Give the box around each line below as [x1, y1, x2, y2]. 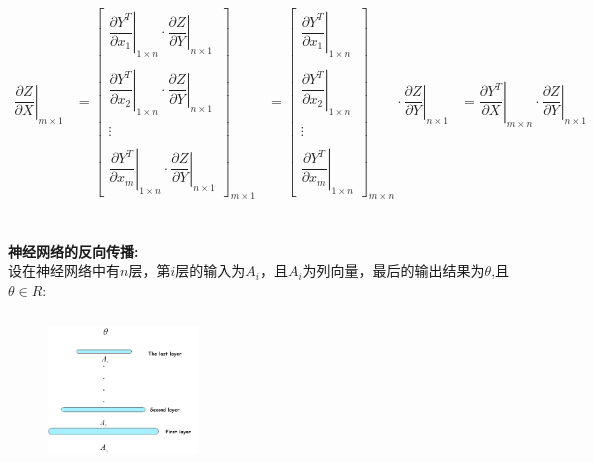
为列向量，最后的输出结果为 [302, 260, 485, 281]
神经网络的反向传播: [8, 240, 139, 261]
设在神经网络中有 [8, 260, 120, 281]
